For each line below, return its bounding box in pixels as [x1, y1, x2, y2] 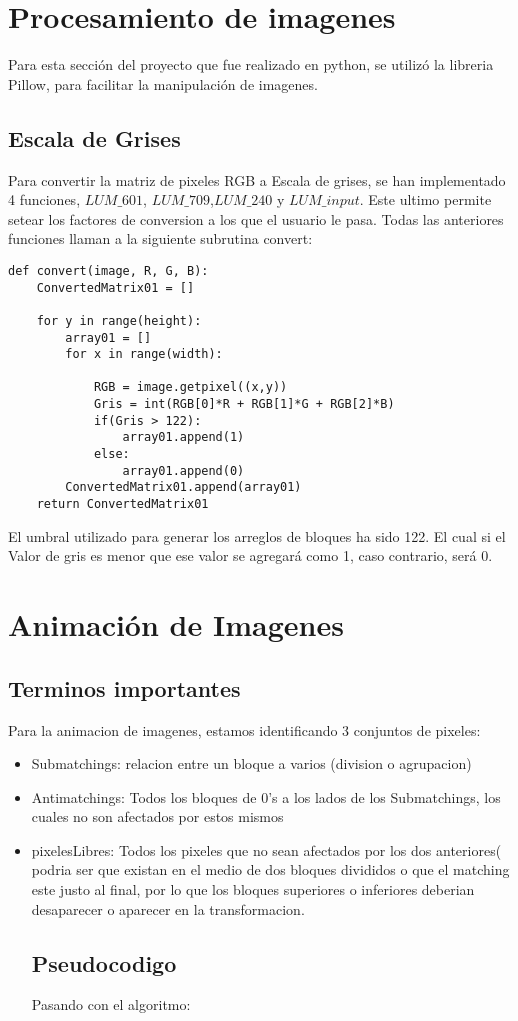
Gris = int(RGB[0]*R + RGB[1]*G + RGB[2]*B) [93, 397, 395, 412]
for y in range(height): [36, 313, 202, 328]
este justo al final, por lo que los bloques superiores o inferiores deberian [31, 879, 475, 900]
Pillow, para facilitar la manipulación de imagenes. [8, 73, 318, 94]
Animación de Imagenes [8, 604, 344, 645]
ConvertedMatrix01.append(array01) [65, 480, 302, 495]
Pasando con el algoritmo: [31, 994, 191, 1015]
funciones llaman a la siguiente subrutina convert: [8, 228, 313, 249]
